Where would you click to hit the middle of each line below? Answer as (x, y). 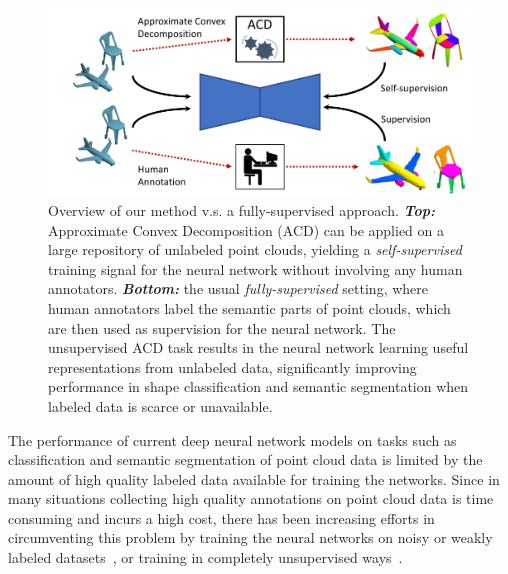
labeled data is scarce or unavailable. (160, 405)
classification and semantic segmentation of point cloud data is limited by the (245, 459)
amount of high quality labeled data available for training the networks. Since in (254, 478)
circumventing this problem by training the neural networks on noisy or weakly (250, 537)
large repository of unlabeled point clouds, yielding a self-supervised (255, 249)
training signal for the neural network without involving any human (255, 268)
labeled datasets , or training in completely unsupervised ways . (205, 557)
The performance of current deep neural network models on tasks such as (232, 439)
